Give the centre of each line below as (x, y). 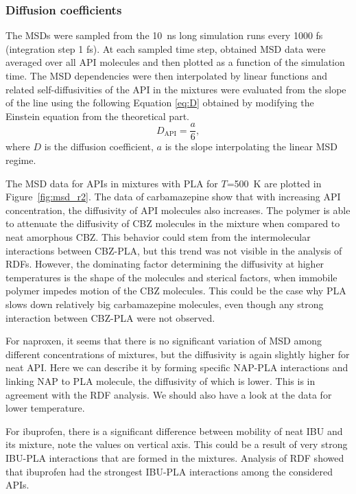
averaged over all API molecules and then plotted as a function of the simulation (175, 62)
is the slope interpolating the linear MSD (251, 146)
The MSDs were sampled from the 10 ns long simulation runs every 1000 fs (164, 35)
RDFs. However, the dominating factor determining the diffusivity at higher (165, 264)
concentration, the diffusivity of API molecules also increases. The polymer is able (178, 210)
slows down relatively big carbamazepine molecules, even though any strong (165, 304)
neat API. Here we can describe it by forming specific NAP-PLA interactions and (177, 367)
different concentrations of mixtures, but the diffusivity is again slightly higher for (178, 354)
